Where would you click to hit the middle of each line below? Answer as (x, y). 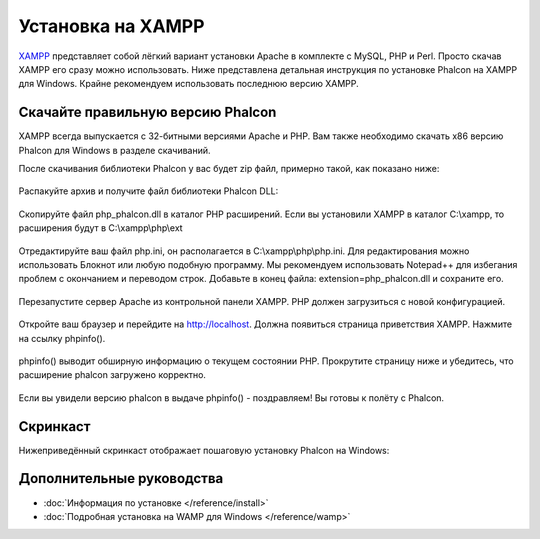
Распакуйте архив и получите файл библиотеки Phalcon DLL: (148, 191)
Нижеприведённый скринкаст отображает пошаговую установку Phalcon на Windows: (204, 450)
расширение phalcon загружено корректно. (112, 375)
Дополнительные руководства (121, 478)
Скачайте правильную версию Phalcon (147, 112)
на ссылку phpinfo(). (62, 338)
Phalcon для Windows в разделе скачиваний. (114, 150)
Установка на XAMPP (111, 26)
